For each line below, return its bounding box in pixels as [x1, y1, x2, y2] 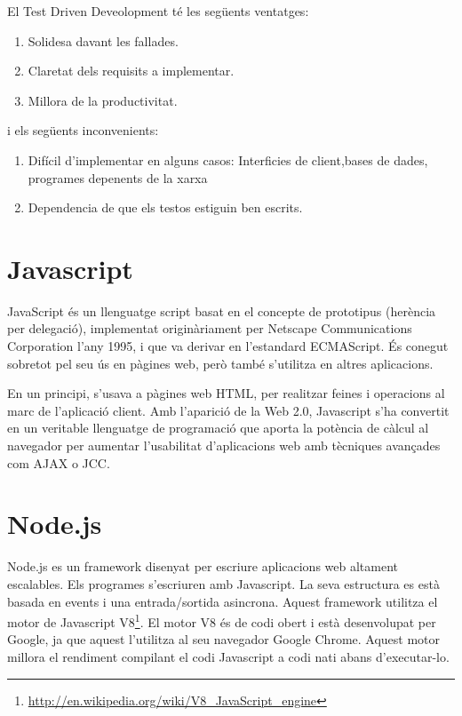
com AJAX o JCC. [7, 453, 110, 472]
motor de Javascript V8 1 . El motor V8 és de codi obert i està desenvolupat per [7, 610, 436, 631]
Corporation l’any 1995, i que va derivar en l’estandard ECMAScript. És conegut [7, 337, 449, 355]
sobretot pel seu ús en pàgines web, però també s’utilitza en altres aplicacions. [7, 354, 434, 372]
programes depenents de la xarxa [28, 168, 208, 187]
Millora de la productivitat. [28, 91, 178, 109]
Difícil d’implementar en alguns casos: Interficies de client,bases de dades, [28, 150, 428, 169]
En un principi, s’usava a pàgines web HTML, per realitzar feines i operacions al [7, 384, 445, 402]
